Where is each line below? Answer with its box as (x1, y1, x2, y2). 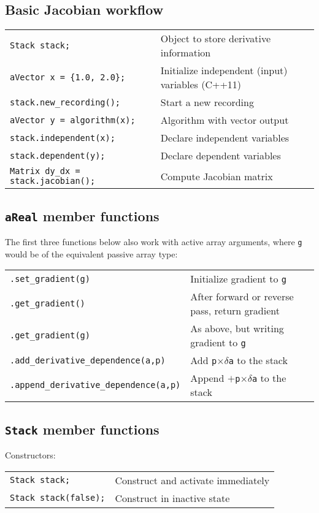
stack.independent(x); (10, 132, 115, 143)
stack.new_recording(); (10, 97, 121, 107)
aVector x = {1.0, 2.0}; (10, 72, 126, 83)
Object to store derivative (160, 31, 271, 46)
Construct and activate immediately (115, 473, 270, 487)
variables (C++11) (160, 77, 242, 92)
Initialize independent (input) (160, 63, 288, 78)
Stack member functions (5, 419, 159, 438)
